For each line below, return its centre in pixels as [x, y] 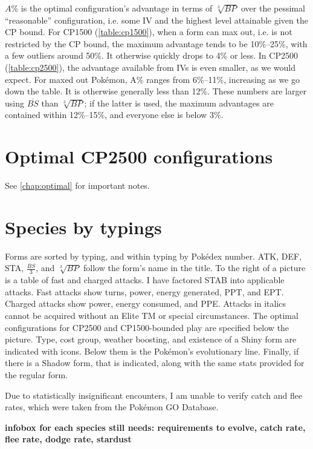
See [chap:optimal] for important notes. [77, 185]
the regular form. [36, 374]
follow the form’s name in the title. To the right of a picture [195, 268]
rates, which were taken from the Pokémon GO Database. [112, 407]
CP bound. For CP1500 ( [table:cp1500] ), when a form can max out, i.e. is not [149, 32]
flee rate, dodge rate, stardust [68, 439]
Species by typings [83, 227]
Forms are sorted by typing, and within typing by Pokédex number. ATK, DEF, [153, 256]
